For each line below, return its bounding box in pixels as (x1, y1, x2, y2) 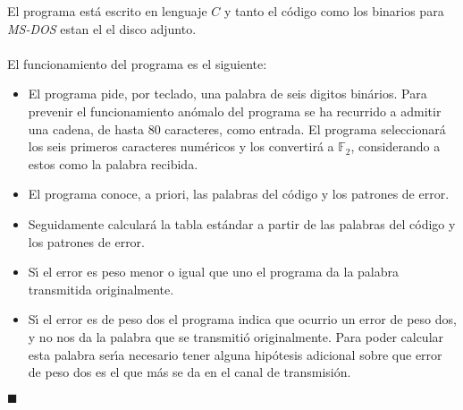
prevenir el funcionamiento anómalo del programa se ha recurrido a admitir (28, 101, 442, 120)
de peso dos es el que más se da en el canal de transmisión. (28, 363, 351, 381)
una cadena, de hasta (28, 119, 144, 138)
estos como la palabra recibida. (28, 154, 198, 173)
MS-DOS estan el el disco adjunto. (7, 19, 197, 38)
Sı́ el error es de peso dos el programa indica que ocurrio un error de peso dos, (28, 310, 457, 329)
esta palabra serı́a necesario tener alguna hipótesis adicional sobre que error (28, 345, 442, 363)
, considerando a (350, 137, 441, 156)
